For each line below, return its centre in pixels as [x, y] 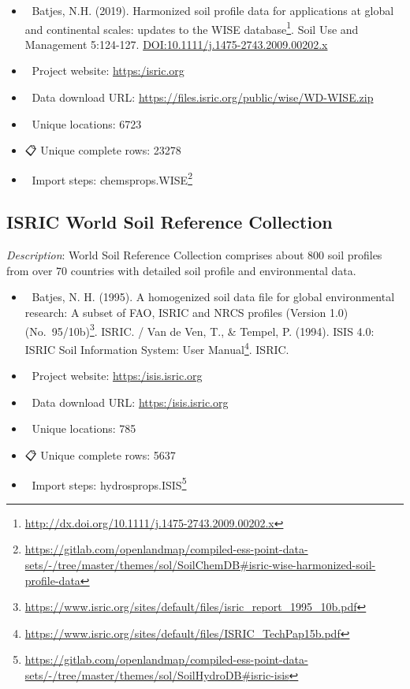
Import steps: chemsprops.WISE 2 [112, 178]
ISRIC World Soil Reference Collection [170, 222]
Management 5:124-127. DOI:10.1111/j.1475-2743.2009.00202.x [176, 44]
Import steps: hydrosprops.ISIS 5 [109, 483]
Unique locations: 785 [84, 428]
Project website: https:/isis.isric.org [117, 376]
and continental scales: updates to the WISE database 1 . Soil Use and [192, 28]
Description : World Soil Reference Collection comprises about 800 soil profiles [194, 255]
